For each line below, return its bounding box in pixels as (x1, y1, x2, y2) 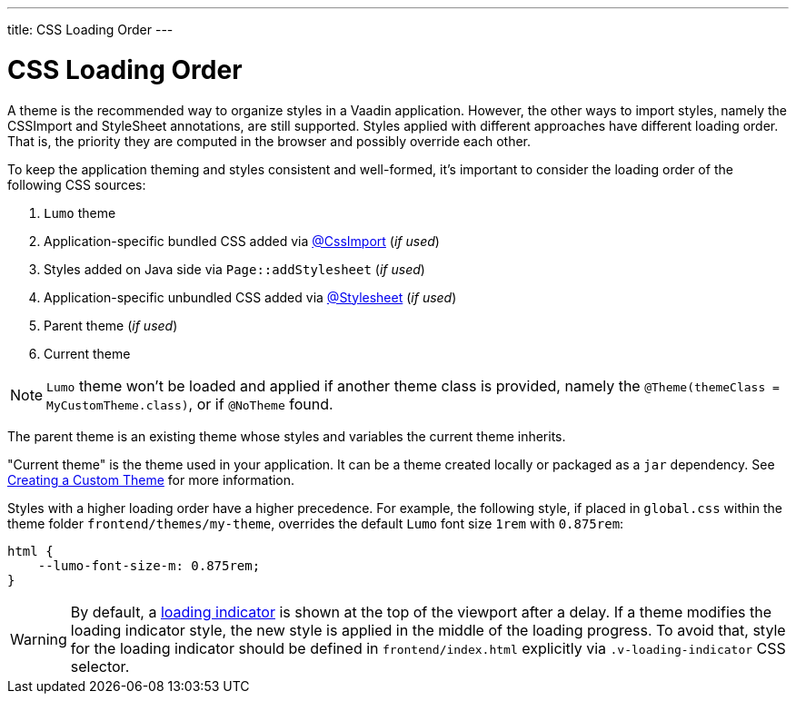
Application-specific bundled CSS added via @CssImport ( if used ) (44, 232, 440, 249)
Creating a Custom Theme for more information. (7, 471, 295, 488)
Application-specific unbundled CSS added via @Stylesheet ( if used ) (44, 289, 457, 305)
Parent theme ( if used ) (44, 317, 178, 333)
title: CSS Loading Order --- (7, 22, 174, 37)
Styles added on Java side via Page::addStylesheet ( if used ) (44, 261, 425, 277)
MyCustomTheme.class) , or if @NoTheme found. (46, 394, 333, 413)
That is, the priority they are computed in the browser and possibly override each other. (7, 133, 531, 149)
